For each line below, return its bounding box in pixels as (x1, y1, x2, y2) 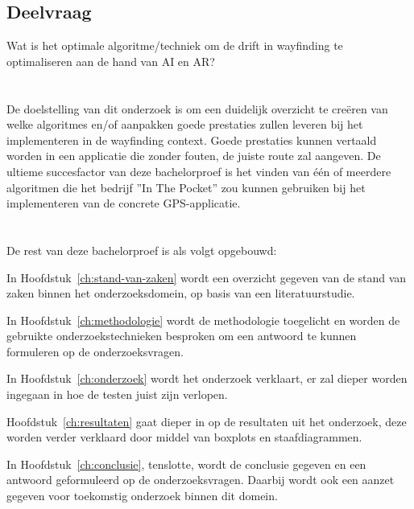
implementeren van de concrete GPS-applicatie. (6, 195, 241, 211)
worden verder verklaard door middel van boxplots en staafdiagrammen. (6, 429, 362, 445)
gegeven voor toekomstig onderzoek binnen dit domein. (6, 487, 278, 504)
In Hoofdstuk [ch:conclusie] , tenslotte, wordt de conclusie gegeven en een (6, 455, 366, 472)
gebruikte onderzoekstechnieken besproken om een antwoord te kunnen (6, 327, 357, 344)
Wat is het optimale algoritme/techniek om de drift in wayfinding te (6, 37, 343, 54)
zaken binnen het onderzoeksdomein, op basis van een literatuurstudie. (6, 285, 355, 302)
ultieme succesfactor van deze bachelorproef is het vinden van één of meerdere (6, 162, 391, 179)
